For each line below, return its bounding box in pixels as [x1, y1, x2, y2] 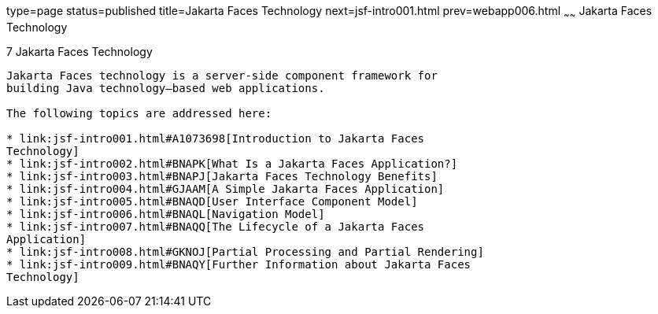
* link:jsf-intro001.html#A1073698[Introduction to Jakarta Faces [6, 131, 425, 145]
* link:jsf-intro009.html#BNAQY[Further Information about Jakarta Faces [6, 257, 471, 271]
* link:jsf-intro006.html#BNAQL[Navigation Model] [6, 207, 325, 220]
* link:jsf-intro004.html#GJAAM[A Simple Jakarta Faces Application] [6, 182, 445, 195]
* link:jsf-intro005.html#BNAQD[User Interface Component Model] [6, 194, 418, 208]
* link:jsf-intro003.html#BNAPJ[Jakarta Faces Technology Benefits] [6, 169, 438, 183]
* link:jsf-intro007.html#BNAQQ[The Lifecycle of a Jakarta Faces [6, 220, 425, 233]
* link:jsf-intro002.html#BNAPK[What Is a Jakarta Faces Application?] [6, 157, 458, 170]
